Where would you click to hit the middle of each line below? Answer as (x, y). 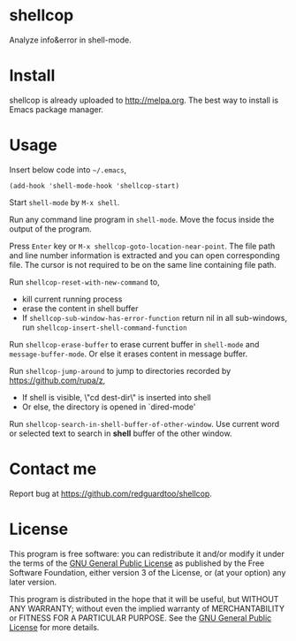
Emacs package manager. (57, 109)
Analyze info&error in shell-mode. (70, 40)
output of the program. (51, 229)
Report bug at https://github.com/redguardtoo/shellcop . (110, 493)
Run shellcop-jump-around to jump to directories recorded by (120, 370)
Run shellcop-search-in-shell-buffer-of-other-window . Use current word (144, 424)
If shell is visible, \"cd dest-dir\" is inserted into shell (116, 397)
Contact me (53, 469)
